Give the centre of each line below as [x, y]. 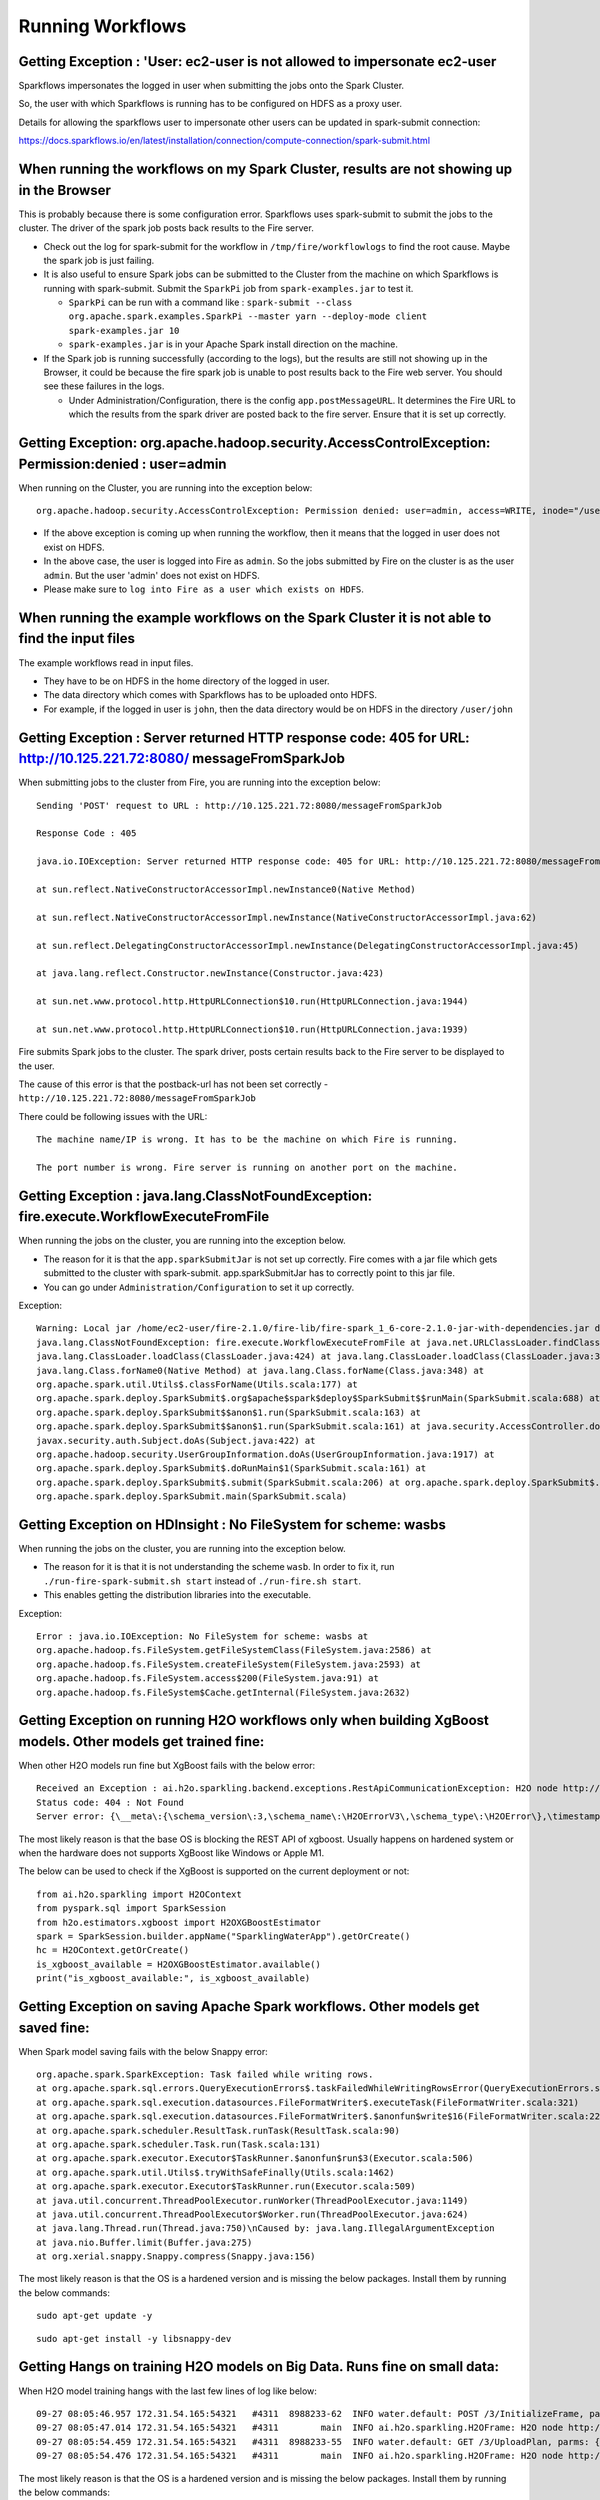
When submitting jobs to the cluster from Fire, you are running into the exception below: [199, 782]
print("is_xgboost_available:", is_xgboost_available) [173, 1978]
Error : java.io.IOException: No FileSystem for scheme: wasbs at [202, 1636]
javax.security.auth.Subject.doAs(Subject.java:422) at [176, 1440]
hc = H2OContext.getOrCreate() [113, 1950]
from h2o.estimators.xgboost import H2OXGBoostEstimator [179, 1922]
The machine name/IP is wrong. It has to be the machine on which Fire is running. [247, 1139]
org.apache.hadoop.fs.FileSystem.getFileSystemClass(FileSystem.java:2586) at [234, 1650]
